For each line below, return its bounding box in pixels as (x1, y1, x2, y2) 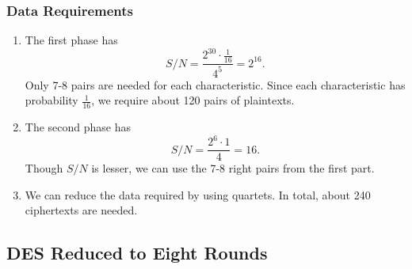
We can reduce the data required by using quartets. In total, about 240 (25, 186, 371, 203)
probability (25, 92, 78, 108)
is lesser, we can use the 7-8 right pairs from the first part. (91, 160, 375, 176)
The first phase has (25, 32, 118, 48)
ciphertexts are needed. (25, 202, 138, 218)
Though (25, 160, 63, 176)
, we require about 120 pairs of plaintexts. (91, 92, 295, 108)
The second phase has (25, 118, 132, 134)
